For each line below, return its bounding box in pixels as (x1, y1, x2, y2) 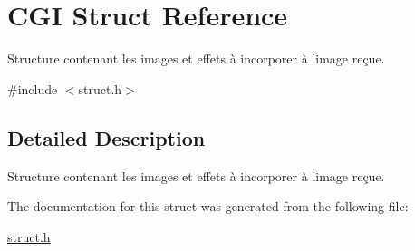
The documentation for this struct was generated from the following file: (7, 197, 409, 216)
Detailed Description (7, 123, 206, 151)
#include (7, 79, 58, 98)
